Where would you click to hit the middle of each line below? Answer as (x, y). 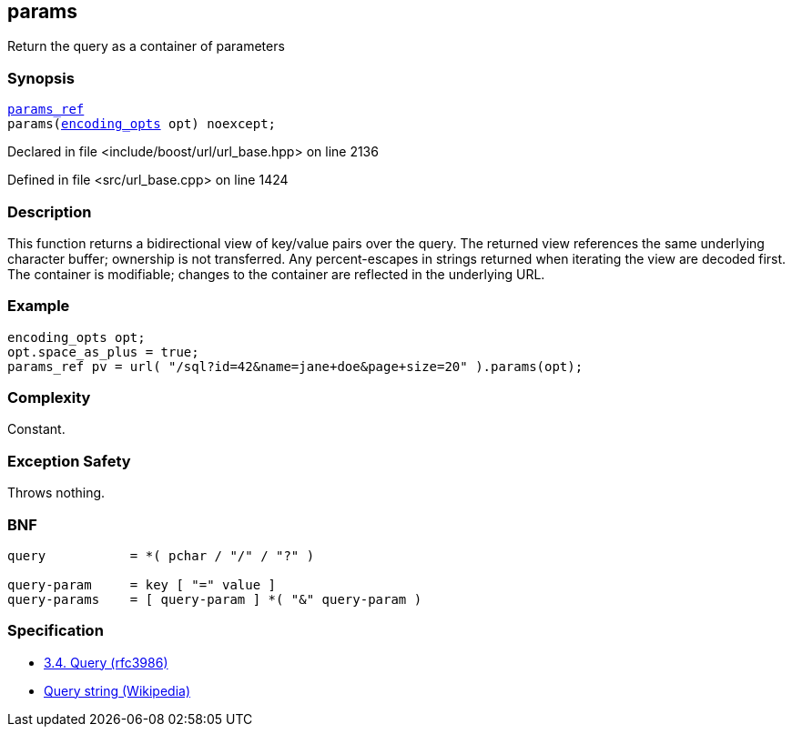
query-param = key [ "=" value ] (142, 584)
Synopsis (41, 78)
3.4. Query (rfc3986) (106, 662)
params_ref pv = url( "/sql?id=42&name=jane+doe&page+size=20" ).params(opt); (295, 366)
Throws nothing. (56, 493)
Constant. (36, 429)
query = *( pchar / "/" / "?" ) (161, 555)
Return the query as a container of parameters (146, 46)
